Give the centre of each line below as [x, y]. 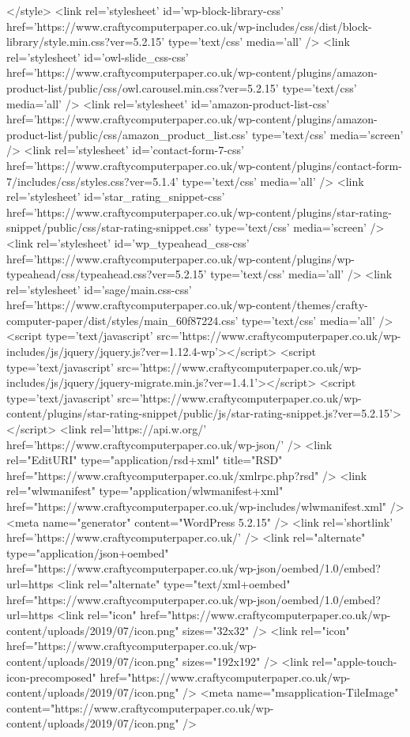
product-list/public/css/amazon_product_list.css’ [128, 134]
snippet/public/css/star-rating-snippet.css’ [109, 227]
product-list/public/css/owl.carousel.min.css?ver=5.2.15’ [143, 87]
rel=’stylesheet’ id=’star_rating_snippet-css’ [116, 197]
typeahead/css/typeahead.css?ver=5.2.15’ [107, 274]
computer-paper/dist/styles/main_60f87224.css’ [122, 320]
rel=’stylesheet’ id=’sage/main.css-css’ [99, 289]
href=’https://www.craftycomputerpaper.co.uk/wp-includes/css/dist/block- [189, 26]
